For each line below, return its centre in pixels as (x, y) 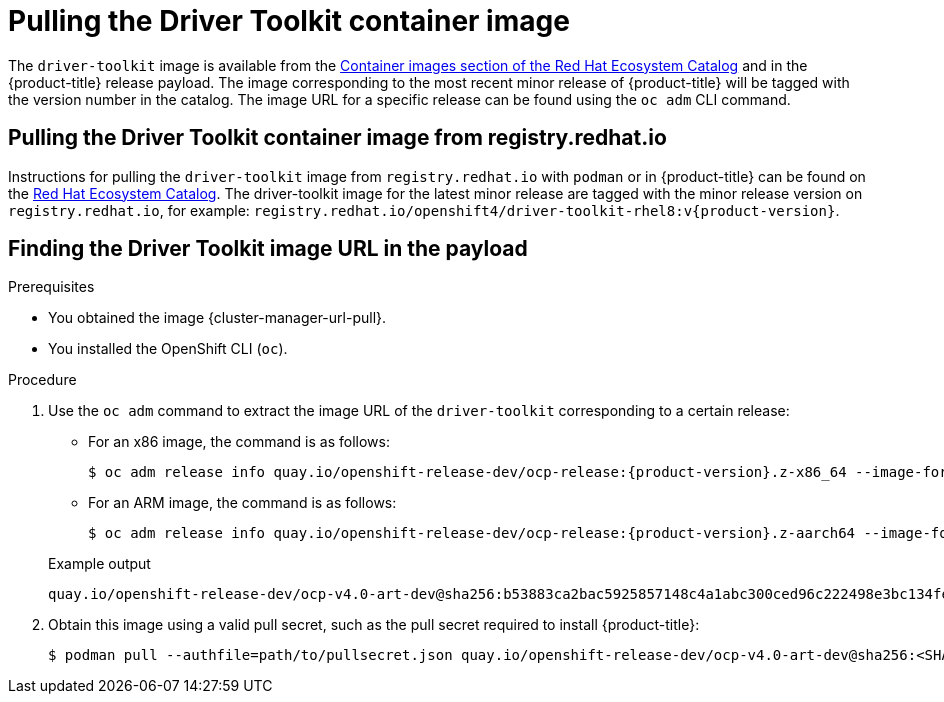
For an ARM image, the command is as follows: (242, 503)
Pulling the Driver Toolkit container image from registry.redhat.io (337, 138)
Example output (99, 564)
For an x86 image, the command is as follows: (239, 442)
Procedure (42, 380)
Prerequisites (51, 287)
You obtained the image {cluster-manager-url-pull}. (217, 318)
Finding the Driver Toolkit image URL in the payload (268, 249)
